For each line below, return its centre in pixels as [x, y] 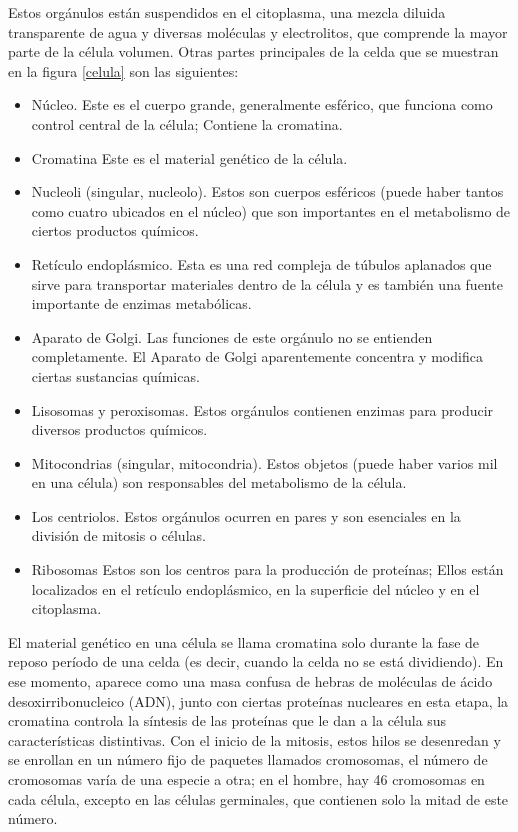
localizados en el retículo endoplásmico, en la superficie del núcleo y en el [255, 588]
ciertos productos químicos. [115, 230]
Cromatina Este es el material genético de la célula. [189, 157]
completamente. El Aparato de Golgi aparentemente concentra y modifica [257, 356]
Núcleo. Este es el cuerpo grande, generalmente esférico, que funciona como [262, 104]
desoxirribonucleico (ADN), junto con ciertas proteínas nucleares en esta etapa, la [258, 700]
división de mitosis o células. [118, 535]
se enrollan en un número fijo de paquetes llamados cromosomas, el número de [248, 759]
